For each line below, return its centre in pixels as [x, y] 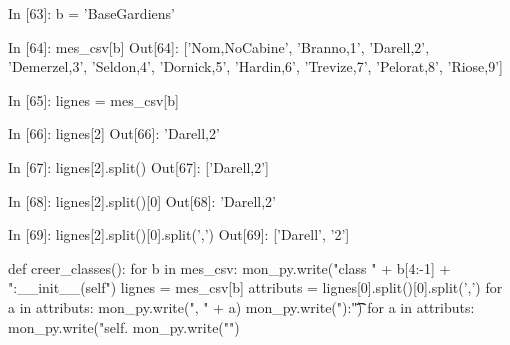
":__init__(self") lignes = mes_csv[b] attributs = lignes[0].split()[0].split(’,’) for [255, 287]
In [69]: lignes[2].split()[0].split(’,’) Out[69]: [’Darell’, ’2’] [179, 234]
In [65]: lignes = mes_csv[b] [93, 99]
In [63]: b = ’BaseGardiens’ [91, 13]
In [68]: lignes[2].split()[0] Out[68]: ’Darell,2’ [142, 200]
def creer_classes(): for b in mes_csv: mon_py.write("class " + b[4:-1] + [229, 267]
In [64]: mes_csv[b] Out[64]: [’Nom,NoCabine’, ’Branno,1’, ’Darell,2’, [219, 46]
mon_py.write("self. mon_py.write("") [124, 326]
